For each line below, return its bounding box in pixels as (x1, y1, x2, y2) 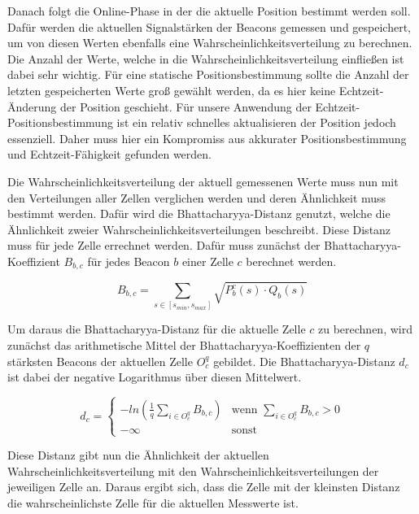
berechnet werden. (246, 252, 337, 269)
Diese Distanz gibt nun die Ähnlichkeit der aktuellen (7, 446, 269, 464)
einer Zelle (181, 252, 234, 269)
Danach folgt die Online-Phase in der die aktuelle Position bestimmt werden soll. (7, 2, 411, 19)
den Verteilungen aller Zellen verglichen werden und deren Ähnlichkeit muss (7, 189, 386, 206)
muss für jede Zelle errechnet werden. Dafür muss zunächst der (7, 237, 321, 254)
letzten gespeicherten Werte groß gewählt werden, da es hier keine (7, 81, 336, 98)
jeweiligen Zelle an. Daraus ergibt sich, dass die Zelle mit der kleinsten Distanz (7, 478, 400, 495)
